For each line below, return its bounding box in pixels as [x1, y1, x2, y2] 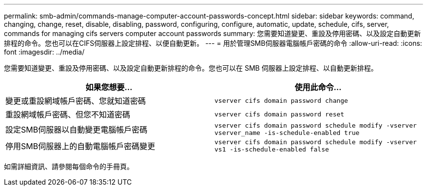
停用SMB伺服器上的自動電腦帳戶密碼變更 [5, 141, 155, 151]
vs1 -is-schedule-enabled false [214, 146, 329, 153]
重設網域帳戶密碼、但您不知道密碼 [5, 110, 131, 119]
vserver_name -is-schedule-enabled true [214, 129, 360, 136]
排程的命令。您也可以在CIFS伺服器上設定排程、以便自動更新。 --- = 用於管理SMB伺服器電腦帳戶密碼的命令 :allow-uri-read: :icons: [4, 39, 422, 47]
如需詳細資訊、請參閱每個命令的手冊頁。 [4, 162, 134, 171]
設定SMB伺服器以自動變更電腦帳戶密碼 [5, 125, 148, 134]
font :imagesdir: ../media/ [4, 48, 85, 56]
